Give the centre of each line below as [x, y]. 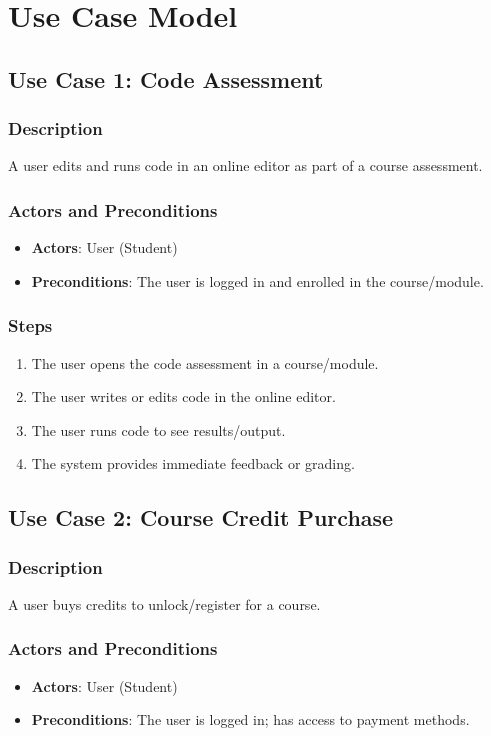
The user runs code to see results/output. [158, 429]
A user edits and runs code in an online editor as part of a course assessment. [245, 165]
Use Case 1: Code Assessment [166, 78]
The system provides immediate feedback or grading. [193, 463]
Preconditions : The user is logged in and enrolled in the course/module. [257, 280]
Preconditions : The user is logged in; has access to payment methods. [250, 719]
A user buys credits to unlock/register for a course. [164, 603]
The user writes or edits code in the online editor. [183, 396]
